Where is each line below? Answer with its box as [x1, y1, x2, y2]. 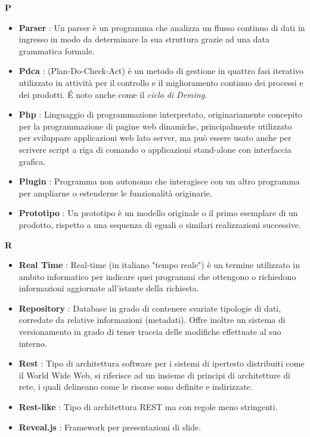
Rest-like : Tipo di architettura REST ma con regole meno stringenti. [18, 401, 278, 413]
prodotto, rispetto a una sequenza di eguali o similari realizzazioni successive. [18, 218, 301, 230]
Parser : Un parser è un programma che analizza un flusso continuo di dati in [18, 21, 305, 33]
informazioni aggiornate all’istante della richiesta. [18, 282, 199, 294]
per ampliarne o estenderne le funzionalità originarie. [18, 186, 212, 199]
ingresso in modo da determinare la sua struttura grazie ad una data [18, 33, 269, 45]
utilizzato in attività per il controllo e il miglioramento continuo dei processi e [18, 76, 303, 88]
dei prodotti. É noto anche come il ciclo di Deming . [18, 88, 207, 100]
